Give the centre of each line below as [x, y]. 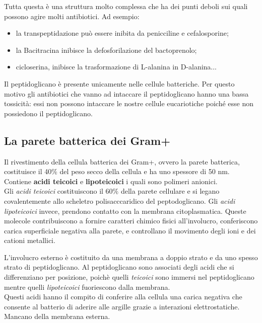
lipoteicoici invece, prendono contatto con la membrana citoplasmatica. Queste [125, 211]
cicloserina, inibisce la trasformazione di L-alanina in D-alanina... [116, 67]
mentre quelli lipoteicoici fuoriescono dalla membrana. [87, 287]
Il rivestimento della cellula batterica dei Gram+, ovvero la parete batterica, [122, 161]
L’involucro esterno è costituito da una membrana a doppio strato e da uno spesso [131, 257]
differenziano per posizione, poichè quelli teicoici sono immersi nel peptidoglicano [129, 277]
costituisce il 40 [28, 171]
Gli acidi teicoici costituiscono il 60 [58, 191]
